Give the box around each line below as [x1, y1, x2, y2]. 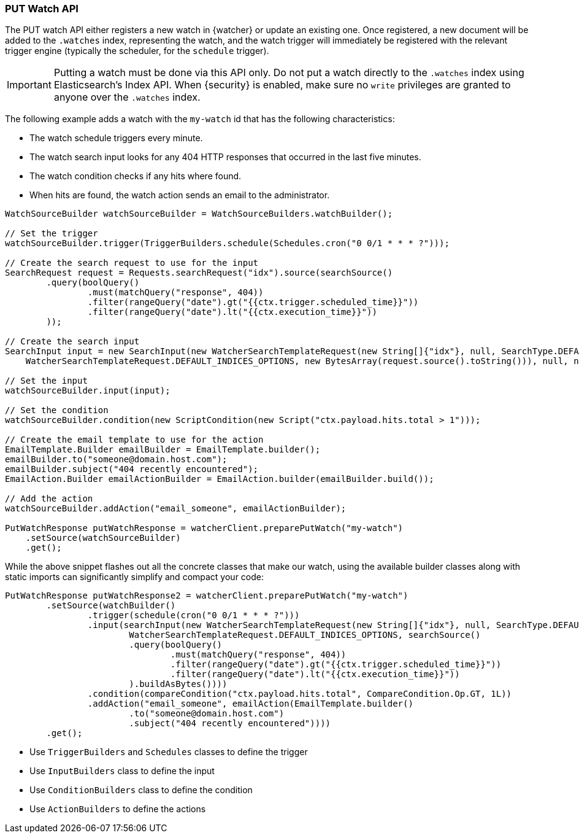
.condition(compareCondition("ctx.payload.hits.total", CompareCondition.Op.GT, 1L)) [87, 689, 512, 699]
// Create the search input [5, 336, 140, 347]
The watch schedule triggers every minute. [29, 133, 203, 144]
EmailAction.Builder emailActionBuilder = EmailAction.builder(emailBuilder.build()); [5, 474, 434, 484]
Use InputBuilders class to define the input [29, 766, 215, 777]
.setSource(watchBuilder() [46, 600, 176, 611]
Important [7, 79, 52, 91]
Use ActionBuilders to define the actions [29, 804, 206, 815]
